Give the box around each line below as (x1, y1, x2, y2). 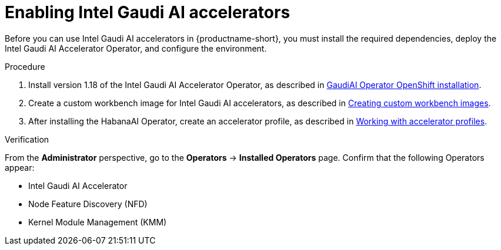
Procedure (5, 61, 45, 72)
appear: (5, 162, 35, 173)
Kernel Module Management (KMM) (28, 217, 167, 227)
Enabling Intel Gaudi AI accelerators (5, 2, 290, 22)
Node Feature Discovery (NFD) (28, 198, 148, 209)
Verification (5, 134, 49, 144)
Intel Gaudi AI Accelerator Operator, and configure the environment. (5, 43, 267, 53)
